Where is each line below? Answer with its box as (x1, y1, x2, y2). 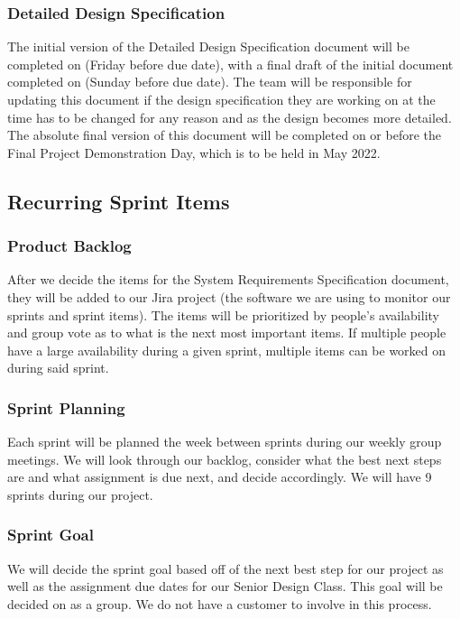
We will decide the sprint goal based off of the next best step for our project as (7, 559, 444, 577)
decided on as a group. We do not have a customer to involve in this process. (7, 594, 432, 613)
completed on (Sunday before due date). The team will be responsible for (7, 72, 412, 91)
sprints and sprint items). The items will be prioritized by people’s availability (7, 305, 439, 324)
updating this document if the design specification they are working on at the (7, 90, 436, 108)
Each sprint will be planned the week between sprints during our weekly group (7, 432, 442, 451)
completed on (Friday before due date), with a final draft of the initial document (7, 54, 454, 73)
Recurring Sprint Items (7, 187, 230, 215)
